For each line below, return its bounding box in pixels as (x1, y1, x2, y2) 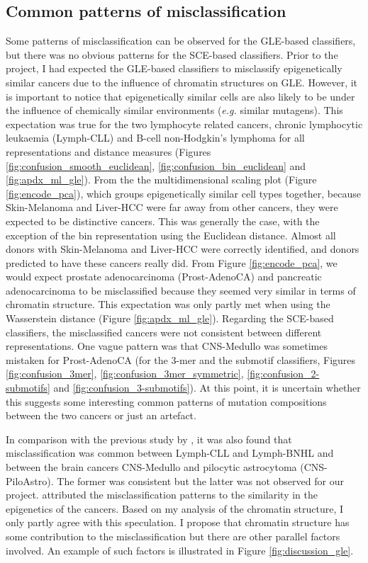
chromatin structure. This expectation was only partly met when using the (6, 297, 330, 312)
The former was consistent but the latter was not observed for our (57, 473, 344, 488)
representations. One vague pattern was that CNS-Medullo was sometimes (6, 339, 328, 353)
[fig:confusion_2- (247, 366, 320, 381)
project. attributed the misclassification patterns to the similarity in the (6, 487, 318, 502)
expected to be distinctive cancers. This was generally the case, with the (6, 213, 320, 228)
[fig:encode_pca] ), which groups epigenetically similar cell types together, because (6, 186, 361, 200)
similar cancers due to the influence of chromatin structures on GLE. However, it (6, 74, 358, 89)
